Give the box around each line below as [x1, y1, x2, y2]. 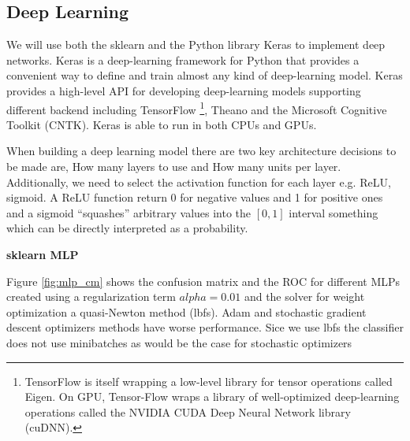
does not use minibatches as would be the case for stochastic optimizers [6, 334, 352, 350]
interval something [289, 204, 378, 220]
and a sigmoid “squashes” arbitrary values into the [6, 204, 252, 220]
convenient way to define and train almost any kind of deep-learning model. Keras [6, 67, 403, 83]
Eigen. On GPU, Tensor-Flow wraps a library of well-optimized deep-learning [24, 388, 400, 405]
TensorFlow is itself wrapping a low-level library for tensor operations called [24, 372, 393, 389]
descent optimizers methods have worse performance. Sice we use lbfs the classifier [6, 319, 404, 335]
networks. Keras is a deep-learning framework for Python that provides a [6, 51, 360, 68]
